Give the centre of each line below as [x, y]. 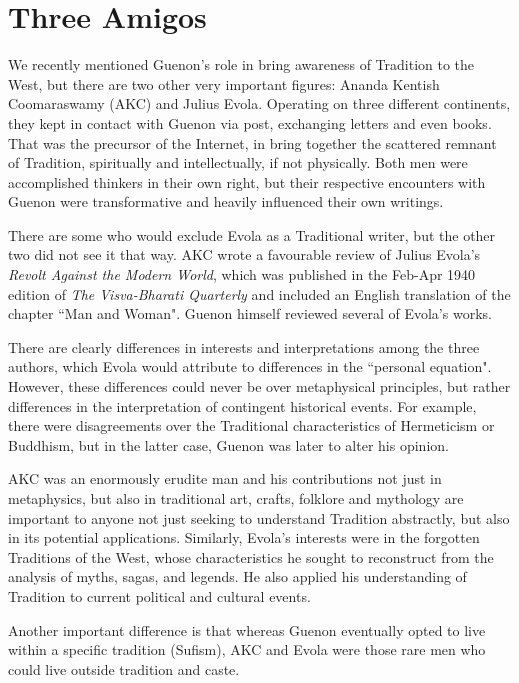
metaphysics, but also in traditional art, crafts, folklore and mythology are [236, 498]
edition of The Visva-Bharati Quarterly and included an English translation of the [259, 293]
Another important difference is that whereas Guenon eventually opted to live [247, 629]
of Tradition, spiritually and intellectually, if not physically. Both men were [238, 162]
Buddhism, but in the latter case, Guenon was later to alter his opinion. [228, 444]
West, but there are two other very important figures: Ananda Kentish [224, 83]
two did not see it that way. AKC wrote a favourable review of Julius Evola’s [244, 254]
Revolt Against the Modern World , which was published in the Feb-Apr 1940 [242, 274]
